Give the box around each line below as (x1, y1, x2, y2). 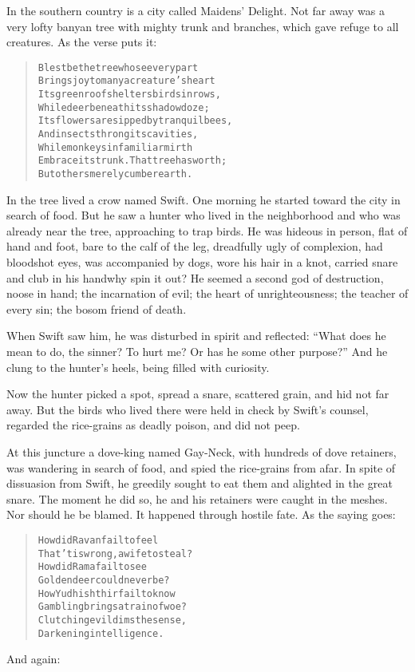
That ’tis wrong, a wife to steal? (38, 547, 193, 559)
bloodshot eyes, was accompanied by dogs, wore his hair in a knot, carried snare (6, 254, 398, 271)
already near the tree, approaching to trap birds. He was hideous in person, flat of (6, 222, 408, 239)
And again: (6, 650, 61, 667)
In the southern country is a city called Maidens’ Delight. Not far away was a (6, 2, 385, 18)
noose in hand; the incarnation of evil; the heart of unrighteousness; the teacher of (6, 285, 409, 302)
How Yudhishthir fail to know (38, 587, 176, 599)
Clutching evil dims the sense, (38, 614, 187, 626)
